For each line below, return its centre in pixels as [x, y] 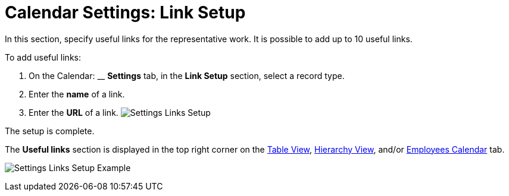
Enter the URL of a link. [74, 112]
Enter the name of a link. [77, 94]
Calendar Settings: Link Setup [125, 12]
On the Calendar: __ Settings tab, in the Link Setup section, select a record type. [187, 75]
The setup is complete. [50, 131]
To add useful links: [43, 57]
